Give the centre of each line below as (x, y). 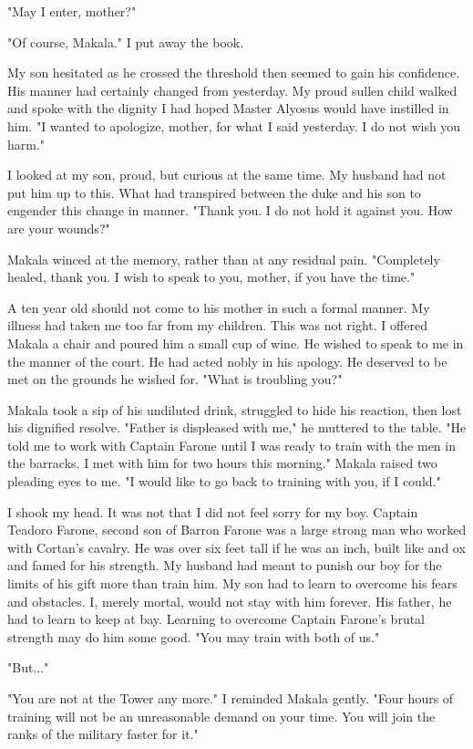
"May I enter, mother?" (72, 11)
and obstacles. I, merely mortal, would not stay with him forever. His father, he (230, 601)
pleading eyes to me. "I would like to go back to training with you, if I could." (224, 481)
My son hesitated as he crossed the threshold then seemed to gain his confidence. (234, 73)
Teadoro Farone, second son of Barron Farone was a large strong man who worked (237, 530)
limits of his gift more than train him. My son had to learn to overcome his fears (232, 583)
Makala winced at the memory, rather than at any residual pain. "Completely (224, 259)
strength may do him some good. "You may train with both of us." (194, 636)
